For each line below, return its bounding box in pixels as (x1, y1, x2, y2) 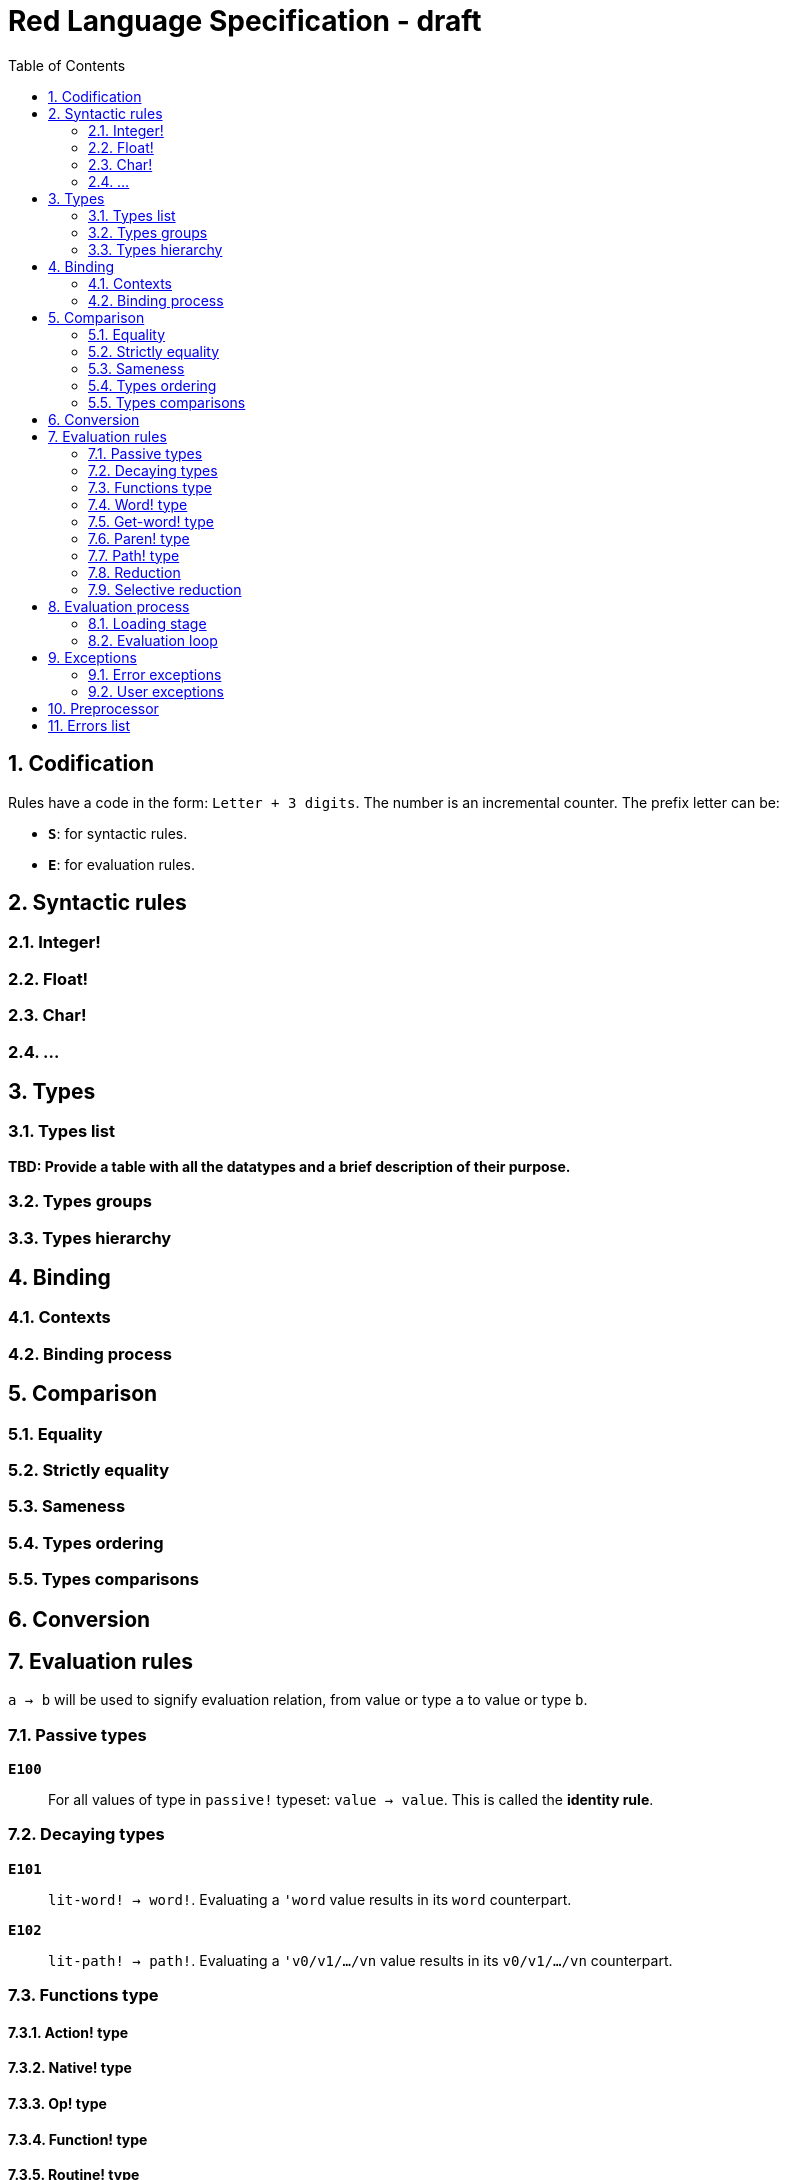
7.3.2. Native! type (8, 2059, 132, 2077)
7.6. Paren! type (88, 529, 190, 547)
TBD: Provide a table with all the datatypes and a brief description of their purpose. (8, 1157, 571, 1175)
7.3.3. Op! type (8, 2095, 107, 2113)
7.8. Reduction (88, 563, 181, 581)
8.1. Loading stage (88, 614, 207, 632)
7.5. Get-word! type (88, 512, 214, 530)
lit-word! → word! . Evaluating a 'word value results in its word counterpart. (48, 1890, 572, 1908)
